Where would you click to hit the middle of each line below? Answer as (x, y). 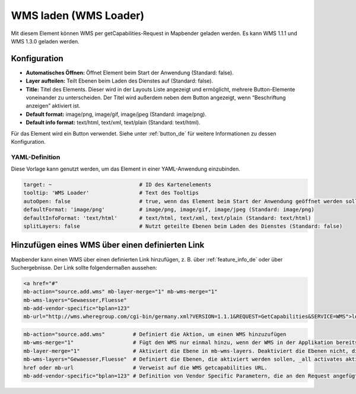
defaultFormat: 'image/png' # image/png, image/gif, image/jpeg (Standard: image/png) (169, 210)
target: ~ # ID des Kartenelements (117, 185)
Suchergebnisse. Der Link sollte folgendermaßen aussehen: (84, 267)
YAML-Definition (36, 157)
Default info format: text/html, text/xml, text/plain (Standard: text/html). (113, 122)
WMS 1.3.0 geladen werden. (45, 41)
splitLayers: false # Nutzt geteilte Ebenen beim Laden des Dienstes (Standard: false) (183, 226)
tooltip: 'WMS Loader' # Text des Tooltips (111, 193)
